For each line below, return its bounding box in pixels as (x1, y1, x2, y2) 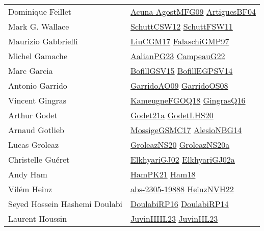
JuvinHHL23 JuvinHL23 (130, 213, 218, 224)
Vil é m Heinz (8, 183, 52, 195)
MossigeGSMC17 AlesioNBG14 (130, 124, 242, 136)
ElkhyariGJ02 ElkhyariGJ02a (130, 153, 235, 165)
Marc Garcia (8, 65, 53, 76)
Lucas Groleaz (8, 139, 59, 150)
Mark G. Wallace (8, 20, 69, 32)
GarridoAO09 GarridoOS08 (130, 80, 228, 91)
